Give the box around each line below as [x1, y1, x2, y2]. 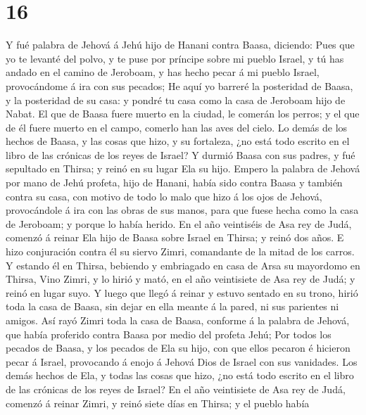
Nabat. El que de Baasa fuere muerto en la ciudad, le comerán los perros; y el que [6, 106, 360, 121]
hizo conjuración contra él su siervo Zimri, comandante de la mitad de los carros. [6, 244, 355, 259]
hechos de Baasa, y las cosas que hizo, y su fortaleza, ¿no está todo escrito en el [6, 134, 350, 148]
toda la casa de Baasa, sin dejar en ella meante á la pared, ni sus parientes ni [6, 299, 339, 314]
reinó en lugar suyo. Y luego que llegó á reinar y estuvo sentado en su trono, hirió [6, 285, 358, 300]
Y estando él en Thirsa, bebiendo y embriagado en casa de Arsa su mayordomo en [6, 257, 360, 272]
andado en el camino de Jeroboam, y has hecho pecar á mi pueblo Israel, [6, 65, 320, 79]
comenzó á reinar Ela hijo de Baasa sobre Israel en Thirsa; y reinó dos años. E [6, 230, 344, 245]
